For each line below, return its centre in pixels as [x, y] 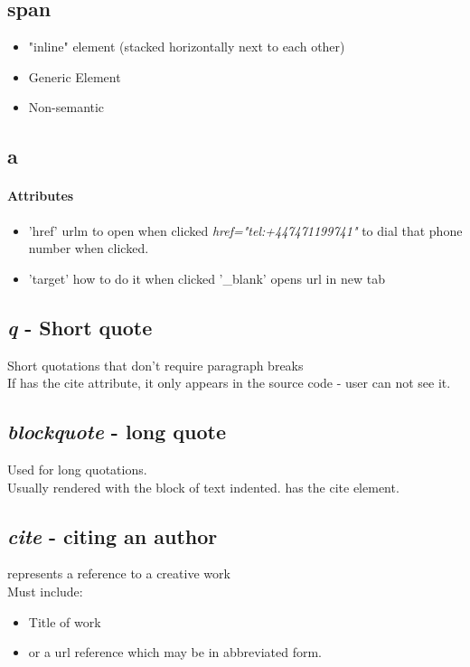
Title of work [65, 621]
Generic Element [75, 76]
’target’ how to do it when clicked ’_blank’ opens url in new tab [207, 278]
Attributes [41, 196]
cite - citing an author [113, 535]
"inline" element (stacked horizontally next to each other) [187, 47]
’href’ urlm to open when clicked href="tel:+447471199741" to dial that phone [245, 230]
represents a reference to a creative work [119, 573]
